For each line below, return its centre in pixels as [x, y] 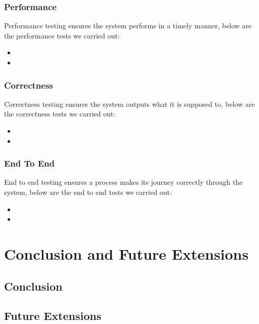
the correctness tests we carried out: [60, 114]
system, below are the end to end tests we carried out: [88, 192]
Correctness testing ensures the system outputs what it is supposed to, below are [129, 104]
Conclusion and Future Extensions [126, 253]
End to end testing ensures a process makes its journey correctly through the [123, 182]
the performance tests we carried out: [62, 35]
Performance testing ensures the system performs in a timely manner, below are [128, 26]
